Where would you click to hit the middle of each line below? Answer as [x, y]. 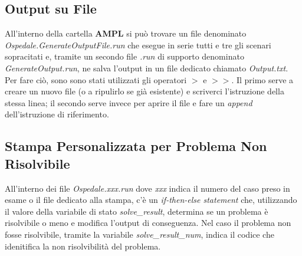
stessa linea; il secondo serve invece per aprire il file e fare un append [129, 102]
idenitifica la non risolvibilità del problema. [83, 246]
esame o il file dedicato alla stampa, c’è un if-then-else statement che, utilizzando [151, 200]
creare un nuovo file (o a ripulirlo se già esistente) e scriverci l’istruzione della [145, 91]
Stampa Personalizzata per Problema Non [136, 146]
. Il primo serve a [262, 79]
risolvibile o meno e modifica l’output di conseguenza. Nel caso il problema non [148, 223]
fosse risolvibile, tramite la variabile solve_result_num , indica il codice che [139, 234]
